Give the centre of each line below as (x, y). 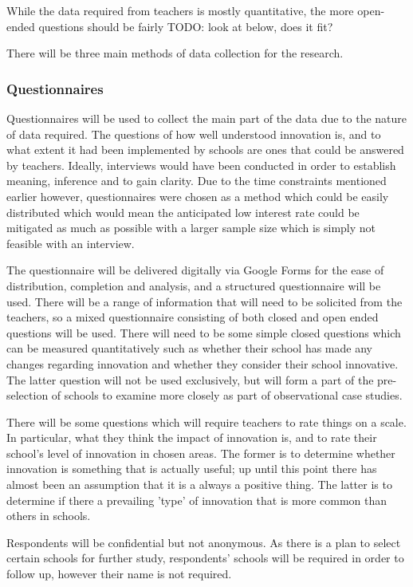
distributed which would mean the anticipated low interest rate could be (183, 212)
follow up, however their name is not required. (119, 574)
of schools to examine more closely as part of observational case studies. (227, 395)
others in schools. (49, 516)
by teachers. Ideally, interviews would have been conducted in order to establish (201, 165)
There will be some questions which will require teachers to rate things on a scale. (206, 422)
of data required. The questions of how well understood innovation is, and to (194, 134)
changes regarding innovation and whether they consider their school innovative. (203, 363)
